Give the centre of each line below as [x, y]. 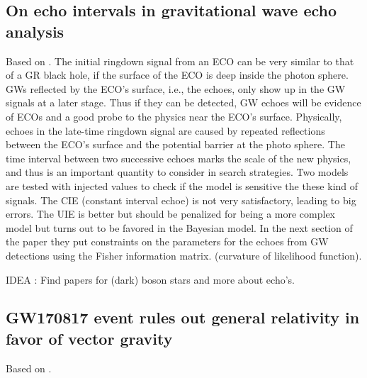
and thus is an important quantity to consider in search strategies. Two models [177, 172]
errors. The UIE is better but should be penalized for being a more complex [170, 214]
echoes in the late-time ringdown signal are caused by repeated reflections [165, 130]
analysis [35, 31]
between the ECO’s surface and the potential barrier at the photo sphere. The [175, 144]
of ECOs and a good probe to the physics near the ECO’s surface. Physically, [174, 116]
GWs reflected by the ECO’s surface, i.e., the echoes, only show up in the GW [176, 88]
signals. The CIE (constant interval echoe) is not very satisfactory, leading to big [181, 200]
